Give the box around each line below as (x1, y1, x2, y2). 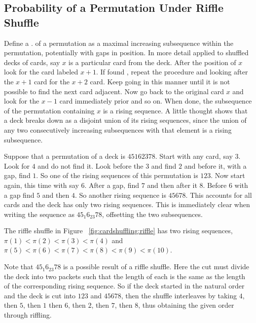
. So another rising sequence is (74, 189, 166, 200)
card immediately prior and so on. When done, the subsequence (59, 96, 252, 106)
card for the (34, 76, 70, 86)
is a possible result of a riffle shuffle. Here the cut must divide (63, 261, 250, 272)
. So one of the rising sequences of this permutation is (36, 170, 198, 180)
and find (151, 160, 177, 171)
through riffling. (4, 310, 52, 320)
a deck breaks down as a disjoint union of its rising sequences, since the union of (4, 115, 247, 125)
